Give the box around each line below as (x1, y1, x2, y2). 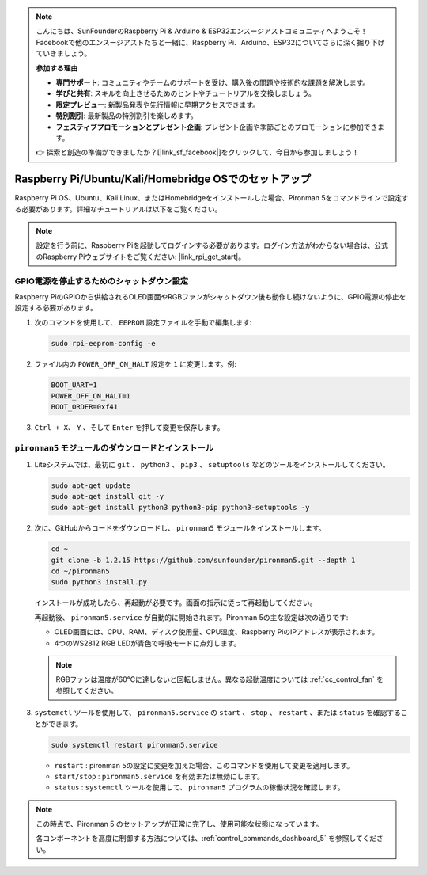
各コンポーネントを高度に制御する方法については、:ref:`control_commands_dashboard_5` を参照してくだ (36, 834, 377, 843)
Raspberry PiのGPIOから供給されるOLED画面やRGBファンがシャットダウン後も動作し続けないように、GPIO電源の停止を (14, 291, 406, 301)
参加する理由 (36, 63, 78, 73)
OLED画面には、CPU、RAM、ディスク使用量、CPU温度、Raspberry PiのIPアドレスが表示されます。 (54, 627, 380, 637)
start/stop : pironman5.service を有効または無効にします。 (54, 771, 265, 781)
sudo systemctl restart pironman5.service (51, 740, 218, 749)
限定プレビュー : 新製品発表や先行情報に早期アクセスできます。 (55, 100, 260, 109)
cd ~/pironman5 (51, 567, 110, 576)
